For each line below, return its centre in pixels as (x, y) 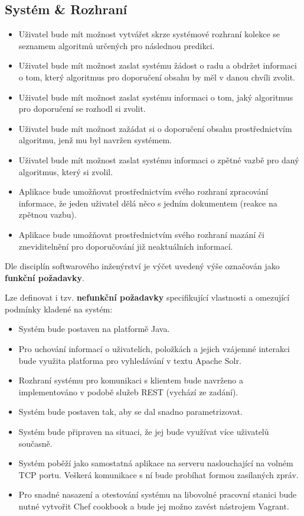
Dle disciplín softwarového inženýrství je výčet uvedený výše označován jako (142, 266)
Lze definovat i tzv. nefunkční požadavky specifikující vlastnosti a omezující (147, 297)
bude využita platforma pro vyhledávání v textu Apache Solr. (130, 360)
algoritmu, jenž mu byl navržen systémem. (95, 140)
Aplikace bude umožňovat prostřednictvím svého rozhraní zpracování (143, 191)
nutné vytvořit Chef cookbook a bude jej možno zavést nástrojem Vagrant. (154, 506)
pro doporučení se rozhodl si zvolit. (82, 109)
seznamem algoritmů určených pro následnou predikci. (117, 45)
